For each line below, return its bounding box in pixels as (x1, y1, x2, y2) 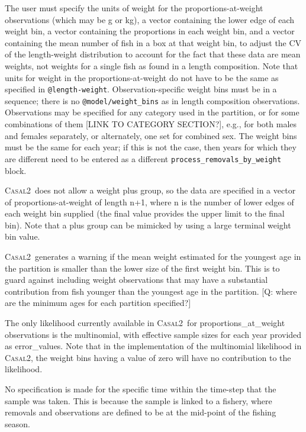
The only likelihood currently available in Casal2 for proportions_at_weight (5, 317, 285, 329)
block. (5, 164, 27, 176)
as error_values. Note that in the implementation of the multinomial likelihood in (5, 340, 302, 352)
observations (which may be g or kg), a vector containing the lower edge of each (5, 13, 295, 25)
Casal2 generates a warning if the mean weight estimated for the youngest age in (5, 250, 301, 263)
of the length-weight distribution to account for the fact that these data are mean (5, 48, 301, 60)
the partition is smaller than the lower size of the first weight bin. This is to (5, 262, 280, 274)
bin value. (5, 230, 40, 243)
